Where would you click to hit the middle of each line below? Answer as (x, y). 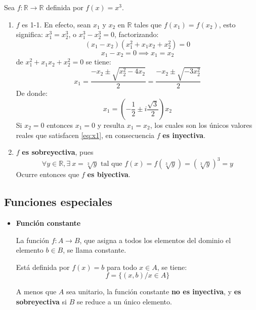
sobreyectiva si (41, 302)
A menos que (36, 291)
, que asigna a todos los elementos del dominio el (155, 240)
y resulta (111, 125)
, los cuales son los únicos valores (201, 125)
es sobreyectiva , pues (58, 152)
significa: (29, 34)
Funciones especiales (58, 202)
